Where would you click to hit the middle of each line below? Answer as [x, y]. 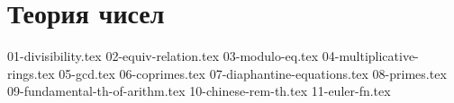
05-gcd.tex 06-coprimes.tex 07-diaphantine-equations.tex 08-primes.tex [253, 73]
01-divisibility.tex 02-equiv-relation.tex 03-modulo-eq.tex [163, 56]
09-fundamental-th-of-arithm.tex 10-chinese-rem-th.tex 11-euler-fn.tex [199, 91]
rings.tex [31, 73]
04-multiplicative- [370, 56]
